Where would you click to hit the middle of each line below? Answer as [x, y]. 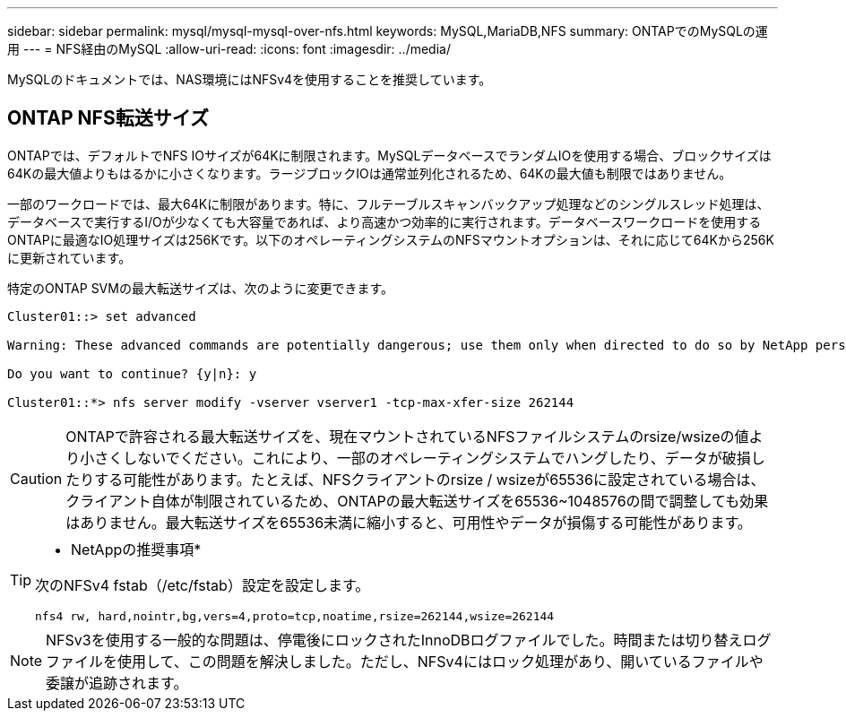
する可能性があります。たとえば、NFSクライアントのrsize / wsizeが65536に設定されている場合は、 [430, 479]
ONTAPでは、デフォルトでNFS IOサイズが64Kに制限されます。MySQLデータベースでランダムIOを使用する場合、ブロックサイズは [389, 155]
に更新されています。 [69, 257]
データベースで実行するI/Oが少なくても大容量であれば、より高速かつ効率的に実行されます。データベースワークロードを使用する [384, 221]
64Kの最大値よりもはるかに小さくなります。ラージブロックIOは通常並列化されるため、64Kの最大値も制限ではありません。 [370, 173]
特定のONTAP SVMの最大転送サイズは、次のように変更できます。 [201, 288]
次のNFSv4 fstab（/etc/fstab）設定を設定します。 [203, 585]
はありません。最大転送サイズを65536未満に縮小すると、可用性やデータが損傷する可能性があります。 [409, 522]
